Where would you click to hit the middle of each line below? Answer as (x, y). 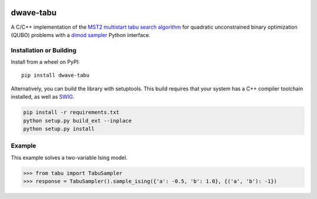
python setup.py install (59, 129)
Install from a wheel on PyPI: (45, 62)
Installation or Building (44, 50)
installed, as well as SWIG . (43, 97)
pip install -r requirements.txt (71, 112)
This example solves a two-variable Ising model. (69, 157)
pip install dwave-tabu (55, 75)
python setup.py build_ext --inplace (77, 121)
